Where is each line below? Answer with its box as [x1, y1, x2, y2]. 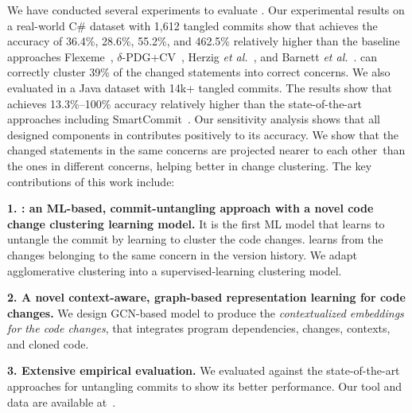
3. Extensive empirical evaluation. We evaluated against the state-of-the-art [7, 362, 400, 379]
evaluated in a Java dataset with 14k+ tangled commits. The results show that [7, 79, 392, 95]
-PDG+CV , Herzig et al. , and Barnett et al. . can [122, 48, 378, 64]
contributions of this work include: [7, 173, 175, 189]
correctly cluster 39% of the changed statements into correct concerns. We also [7, 64, 391, 80]
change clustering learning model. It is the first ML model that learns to [7, 215, 385, 232]
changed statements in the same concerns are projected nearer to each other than [7, 142, 406, 158]
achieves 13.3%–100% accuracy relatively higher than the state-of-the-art [7, 95, 362, 111]
